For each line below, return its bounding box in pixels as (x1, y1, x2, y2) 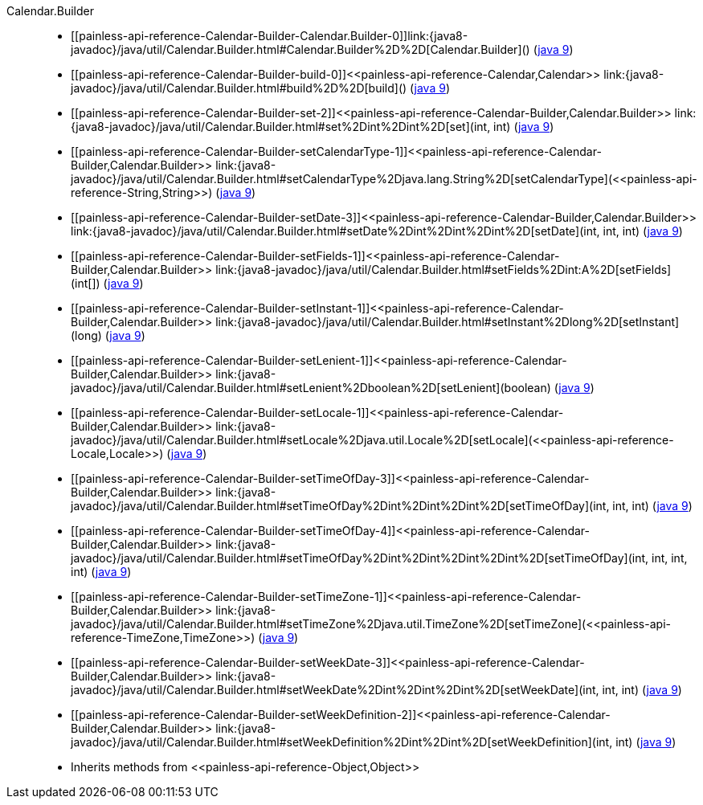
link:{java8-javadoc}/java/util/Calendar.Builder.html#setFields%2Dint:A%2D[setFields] (215, 263, 672, 276)
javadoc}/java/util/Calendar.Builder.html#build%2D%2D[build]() (71, 81, 407, 95)
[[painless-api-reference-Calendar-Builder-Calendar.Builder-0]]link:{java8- (71, 29, 468, 43)
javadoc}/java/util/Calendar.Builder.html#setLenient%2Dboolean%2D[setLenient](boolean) (71, 381, 551, 394)
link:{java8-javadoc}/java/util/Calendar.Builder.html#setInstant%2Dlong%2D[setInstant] (215, 315, 680, 329)
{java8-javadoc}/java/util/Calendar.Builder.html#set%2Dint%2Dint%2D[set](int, (71, 120, 491, 133)
